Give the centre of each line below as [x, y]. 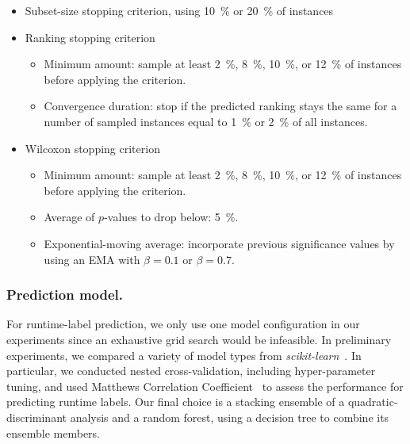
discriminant [36, 417]
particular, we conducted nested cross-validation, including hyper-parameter [191, 371]
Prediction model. [65, 295]
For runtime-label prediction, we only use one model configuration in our [183, 324]
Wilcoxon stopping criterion [92, 148]
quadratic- [373, 402]
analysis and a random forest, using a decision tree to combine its [230, 417]
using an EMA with [92, 259]
